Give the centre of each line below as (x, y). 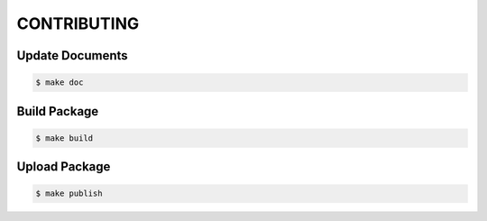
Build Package (58, 111)
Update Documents (72, 55)
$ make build (64, 138)
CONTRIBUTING (78, 23)
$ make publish (69, 193)
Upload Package (64, 167)
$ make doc (60, 83)
